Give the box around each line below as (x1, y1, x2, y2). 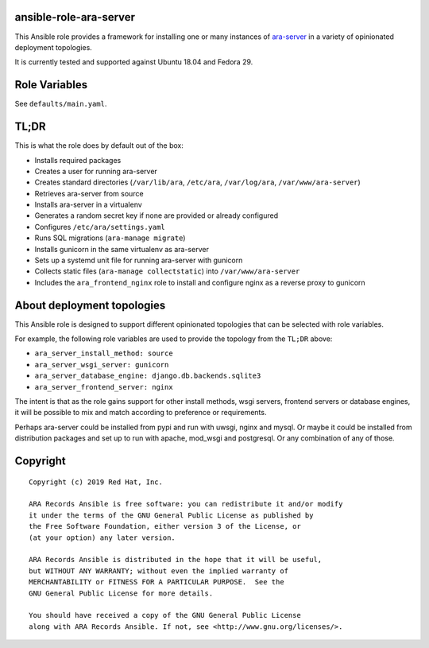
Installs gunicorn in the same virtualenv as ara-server (34, 244, 210, 254)
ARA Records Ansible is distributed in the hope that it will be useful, (29, 555, 323, 565)
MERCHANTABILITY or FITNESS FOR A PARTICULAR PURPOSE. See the (29, 577, 285, 587)
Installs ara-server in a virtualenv (34, 200, 142, 210)
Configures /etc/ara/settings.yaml (34, 222, 166, 231)
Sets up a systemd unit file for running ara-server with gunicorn (34, 255, 243, 266)
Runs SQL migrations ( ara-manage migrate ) (34, 233, 186, 243)
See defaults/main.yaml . (14, 99, 107, 109)
